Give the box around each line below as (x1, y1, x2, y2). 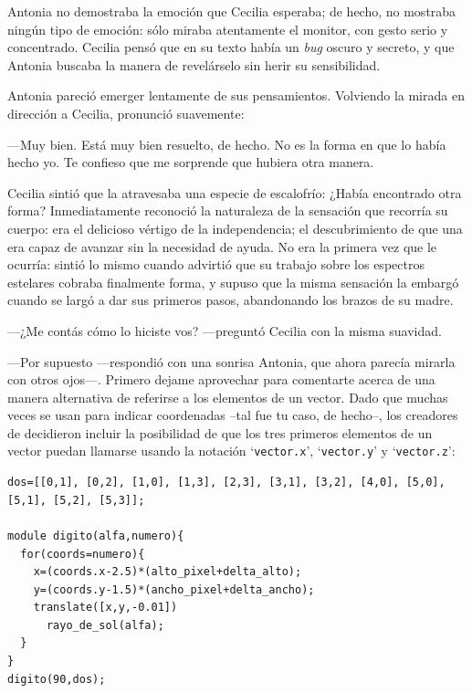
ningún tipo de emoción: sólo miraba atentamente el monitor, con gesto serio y (7, 19, 448, 38)
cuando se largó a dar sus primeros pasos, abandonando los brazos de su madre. (7, 290, 454, 310)
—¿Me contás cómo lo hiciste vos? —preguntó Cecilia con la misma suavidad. (7, 320, 442, 340)
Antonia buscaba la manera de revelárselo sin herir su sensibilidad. (7, 55, 381, 74)
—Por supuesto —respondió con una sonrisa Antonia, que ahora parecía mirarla (7, 352, 456, 371)
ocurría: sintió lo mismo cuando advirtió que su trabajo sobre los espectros (7, 255, 425, 274)
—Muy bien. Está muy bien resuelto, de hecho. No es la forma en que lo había (7, 134, 446, 153)
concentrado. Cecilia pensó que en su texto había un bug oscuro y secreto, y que (7, 37, 455, 57)
